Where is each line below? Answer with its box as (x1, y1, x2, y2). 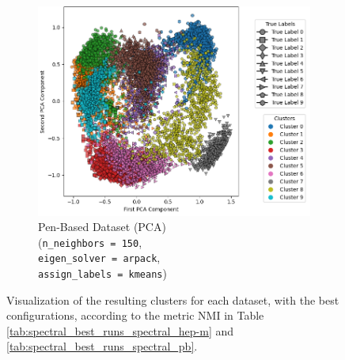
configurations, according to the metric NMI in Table (6, 307, 264, 324)
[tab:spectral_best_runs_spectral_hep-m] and (6, 322, 234, 339)
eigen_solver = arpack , (38, 249, 161, 266)
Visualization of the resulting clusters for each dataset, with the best (6, 291, 339, 308)
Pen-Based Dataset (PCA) (38, 218, 166, 235)
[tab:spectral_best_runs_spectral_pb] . (6, 338, 198, 354)
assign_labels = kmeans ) (38, 265, 167, 281)
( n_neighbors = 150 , (38, 233, 142, 250)
